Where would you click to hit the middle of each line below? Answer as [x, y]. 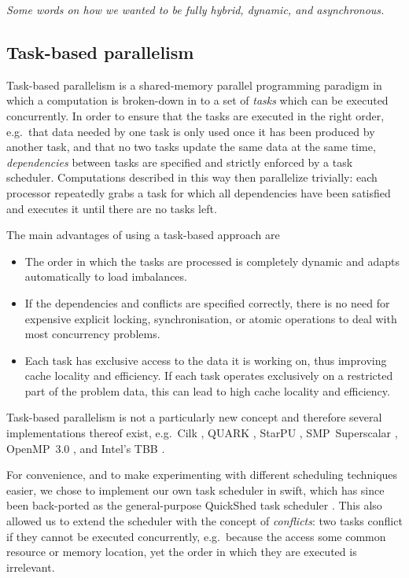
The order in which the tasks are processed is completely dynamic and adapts [212, 261]
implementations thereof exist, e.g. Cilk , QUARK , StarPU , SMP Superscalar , [202, 433]
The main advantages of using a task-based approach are [143, 235]
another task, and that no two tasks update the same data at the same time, [191, 147]
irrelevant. [31, 567]
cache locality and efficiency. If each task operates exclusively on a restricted [209, 376]
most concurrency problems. [92, 334]
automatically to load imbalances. [106, 276]
